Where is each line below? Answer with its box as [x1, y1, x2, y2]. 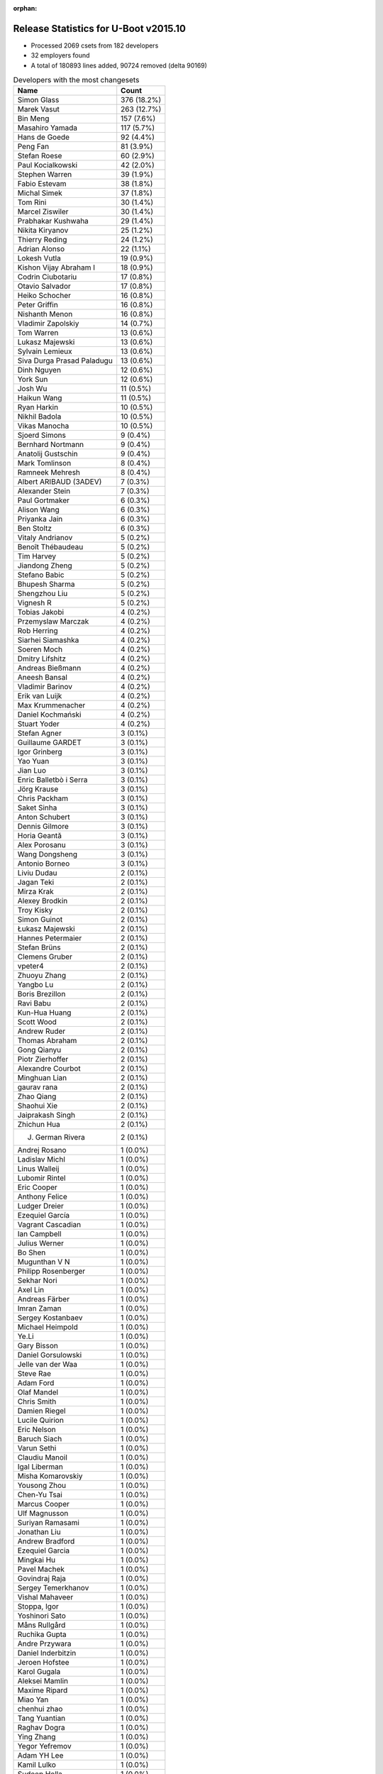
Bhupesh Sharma [17, 579, 75, 589]
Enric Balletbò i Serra [17, 775, 88, 785]
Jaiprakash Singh [17, 1111, 76, 1120]
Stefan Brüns [17, 942, 61, 952]
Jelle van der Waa [17, 1360, 78, 1370]
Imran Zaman [17, 1304, 62, 1313]
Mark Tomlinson [17, 458, 72, 468]
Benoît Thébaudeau [17, 542, 84, 552]
